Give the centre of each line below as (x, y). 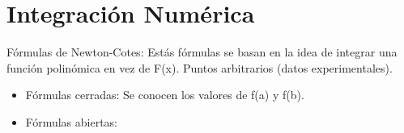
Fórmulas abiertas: (72, 121)
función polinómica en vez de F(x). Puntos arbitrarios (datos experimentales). (200, 67)
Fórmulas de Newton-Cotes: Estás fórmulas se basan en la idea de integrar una (202, 52)
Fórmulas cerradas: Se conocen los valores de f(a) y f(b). (165, 95)
